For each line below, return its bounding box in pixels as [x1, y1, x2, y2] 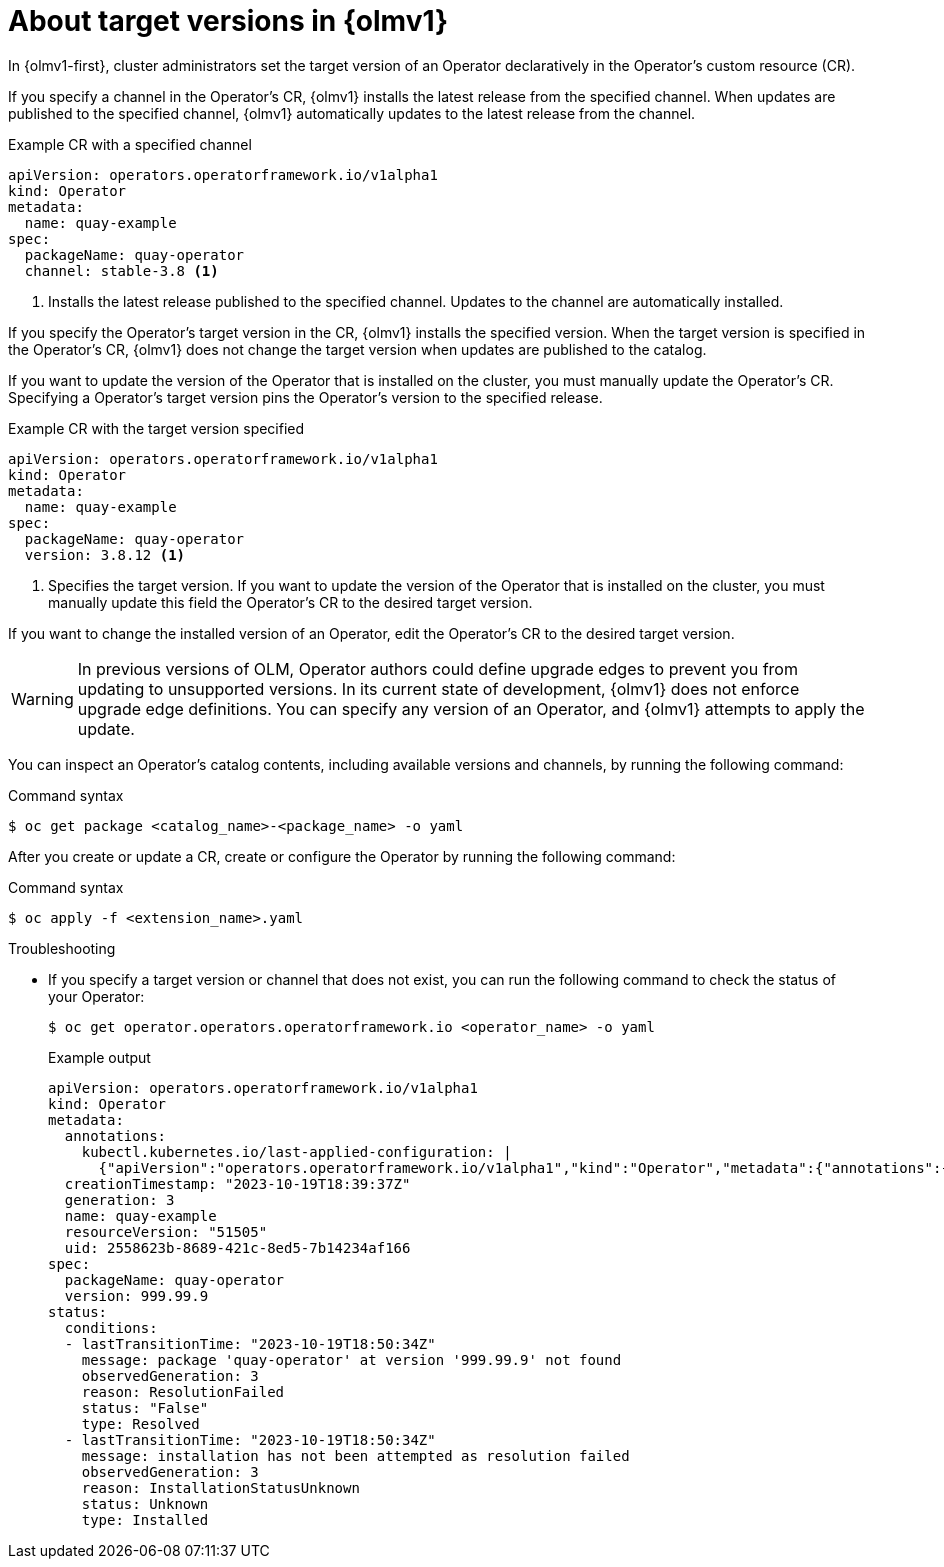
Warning [11, 688, 74, 709]
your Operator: [48, 987, 145, 1005]
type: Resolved [81, 1415, 200, 1432]
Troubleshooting [8, 939, 116, 957]
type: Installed [81, 1511, 209, 1528]
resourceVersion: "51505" [64, 1223, 268, 1240]
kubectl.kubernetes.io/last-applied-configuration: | [81, 1143, 512, 1160]
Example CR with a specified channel [8, 135, 252, 153]
